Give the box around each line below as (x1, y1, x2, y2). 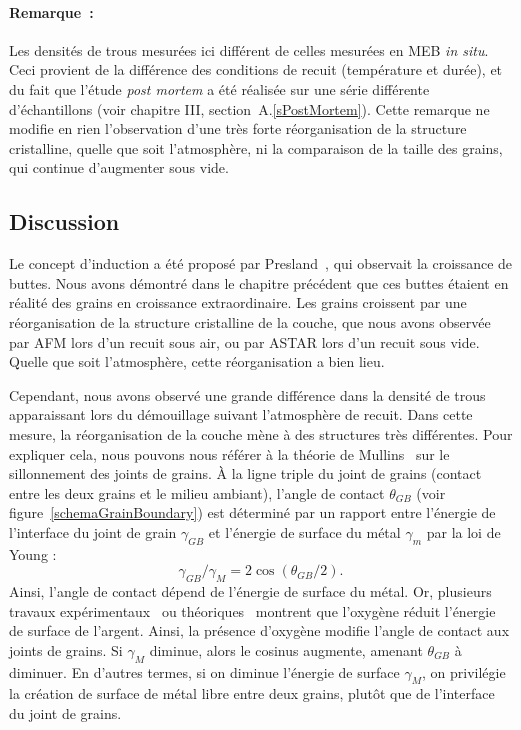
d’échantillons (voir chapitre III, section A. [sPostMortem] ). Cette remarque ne (9, 98, 490, 119)
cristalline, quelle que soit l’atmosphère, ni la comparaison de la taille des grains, (9, 137, 503, 158)
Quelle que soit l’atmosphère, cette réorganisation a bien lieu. (9, 351, 385, 372)
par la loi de (426, 521, 501, 542)
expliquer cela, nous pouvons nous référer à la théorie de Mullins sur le (9, 443, 450, 464)
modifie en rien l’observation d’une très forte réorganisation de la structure (9, 118, 467, 139)
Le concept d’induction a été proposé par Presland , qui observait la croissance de (9, 253, 513, 274)
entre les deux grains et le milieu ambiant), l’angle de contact (9, 482, 385, 503)
